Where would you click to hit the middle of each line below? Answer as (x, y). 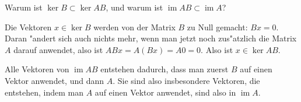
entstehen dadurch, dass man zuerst (164, 69)
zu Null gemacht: (217, 27)
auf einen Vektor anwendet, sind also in (165, 92)
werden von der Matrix (134, 27)
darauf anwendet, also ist (58, 49)
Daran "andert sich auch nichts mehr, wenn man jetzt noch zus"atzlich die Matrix (151, 38)
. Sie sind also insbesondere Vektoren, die (186, 80)
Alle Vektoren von (37, 69)
